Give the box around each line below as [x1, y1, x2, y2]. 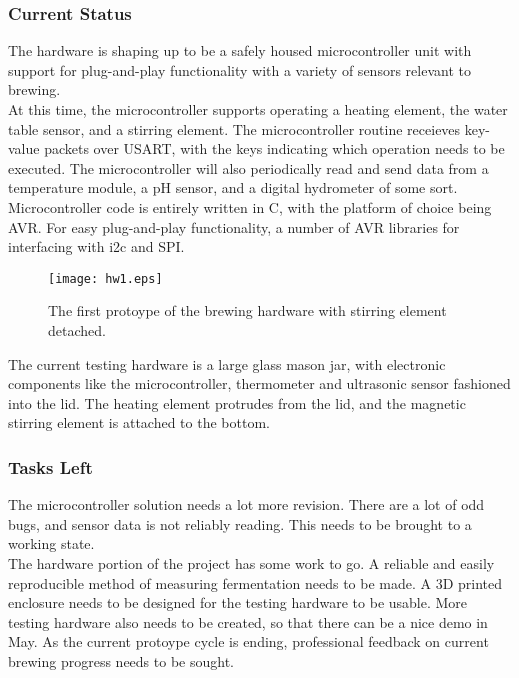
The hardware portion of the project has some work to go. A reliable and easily [8, 552, 495, 573]
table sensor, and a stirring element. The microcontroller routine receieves [8, 118, 461, 139]
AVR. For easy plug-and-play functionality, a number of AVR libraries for [8, 216, 460, 237]
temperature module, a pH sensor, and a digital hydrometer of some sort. [8, 177, 458, 198]
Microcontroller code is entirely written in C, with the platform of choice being [8, 196, 492, 217]
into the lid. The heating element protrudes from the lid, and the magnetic [8, 392, 466, 413]
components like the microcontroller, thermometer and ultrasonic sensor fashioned [8, 373, 511, 394]
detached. [48, 320, 106, 340]
